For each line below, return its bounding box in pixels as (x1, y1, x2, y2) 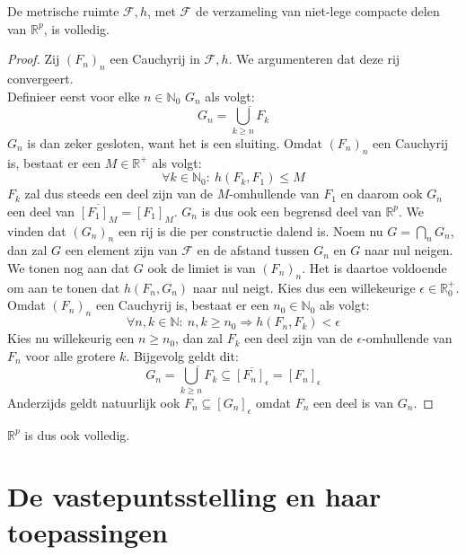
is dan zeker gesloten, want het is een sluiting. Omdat (27, 133, 322, 152)
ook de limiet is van (147, 258, 256, 277)
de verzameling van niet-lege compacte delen (195, 2, 440, 20)
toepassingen (7, 513, 168, 550)
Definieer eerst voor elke (7, 86, 140, 105)
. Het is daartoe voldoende (302, 258, 447, 277)
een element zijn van (65, 241, 178, 260)
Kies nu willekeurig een (7, 329, 135, 348)
